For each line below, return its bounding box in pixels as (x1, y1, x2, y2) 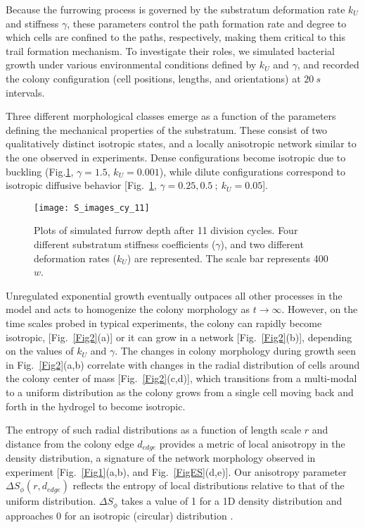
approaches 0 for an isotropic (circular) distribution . (6, 508, 233, 522)
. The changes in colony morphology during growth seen (115, 343, 357, 358)
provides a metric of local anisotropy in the (159, 436, 345, 450)
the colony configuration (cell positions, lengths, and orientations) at (6, 70, 301, 85)
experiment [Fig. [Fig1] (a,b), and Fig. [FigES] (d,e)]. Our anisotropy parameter (6, 464, 347, 479)
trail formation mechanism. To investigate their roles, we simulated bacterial (6, 43, 335, 58)
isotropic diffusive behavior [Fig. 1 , (6, 178, 157, 192)
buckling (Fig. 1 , (6, 164, 74, 178)
